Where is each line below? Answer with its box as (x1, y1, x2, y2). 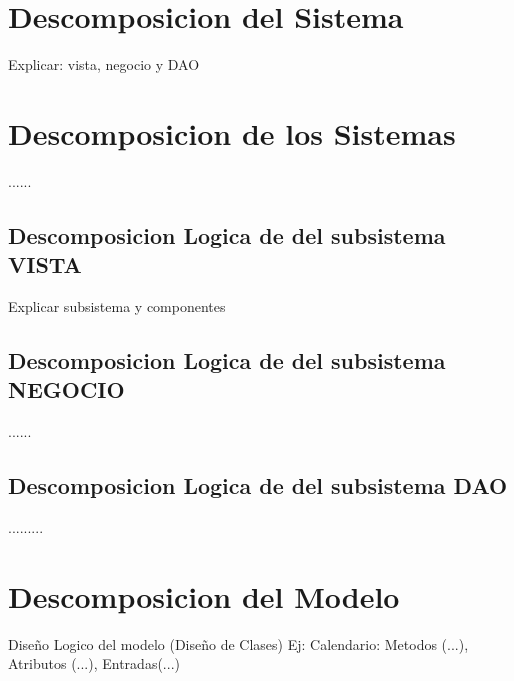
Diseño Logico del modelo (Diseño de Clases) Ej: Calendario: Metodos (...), (8, 633, 469, 654)
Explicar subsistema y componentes (8, 296, 226, 317)
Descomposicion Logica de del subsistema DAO (8, 470, 508, 501)
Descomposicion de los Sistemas (8, 112, 456, 153)
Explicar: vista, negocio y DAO (8, 54, 200, 75)
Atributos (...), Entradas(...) (8, 653, 180, 674)
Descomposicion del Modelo (8, 575, 400, 616)
